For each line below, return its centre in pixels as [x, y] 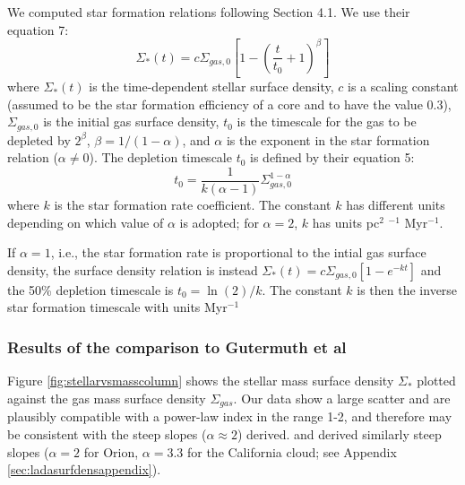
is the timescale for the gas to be [327, 121]
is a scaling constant [403, 87]
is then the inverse [407, 289]
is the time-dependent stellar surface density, [211, 87]
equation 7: [38, 29]
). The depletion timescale [160, 157]
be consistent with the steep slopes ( [107, 433]
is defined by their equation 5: [332, 157]
